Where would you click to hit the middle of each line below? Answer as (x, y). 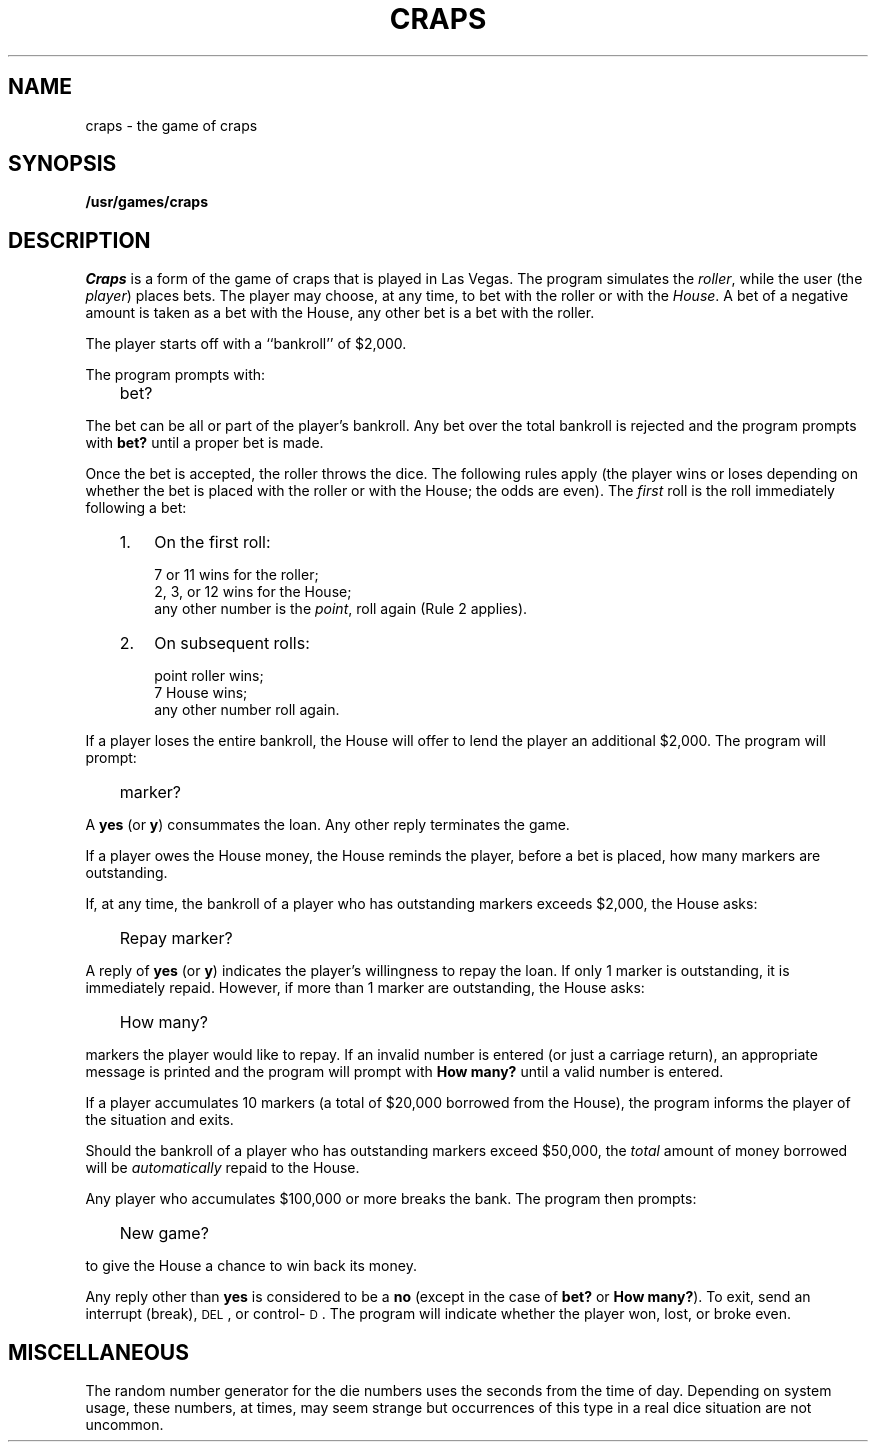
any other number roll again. (247, 710)
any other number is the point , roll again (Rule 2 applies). (341, 609)
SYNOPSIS (62, 164)
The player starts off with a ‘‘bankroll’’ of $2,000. (246, 344)
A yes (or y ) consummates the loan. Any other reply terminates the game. (327, 825)
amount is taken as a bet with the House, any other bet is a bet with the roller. (340, 313)
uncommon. (124, 1425)
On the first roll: (212, 542)
